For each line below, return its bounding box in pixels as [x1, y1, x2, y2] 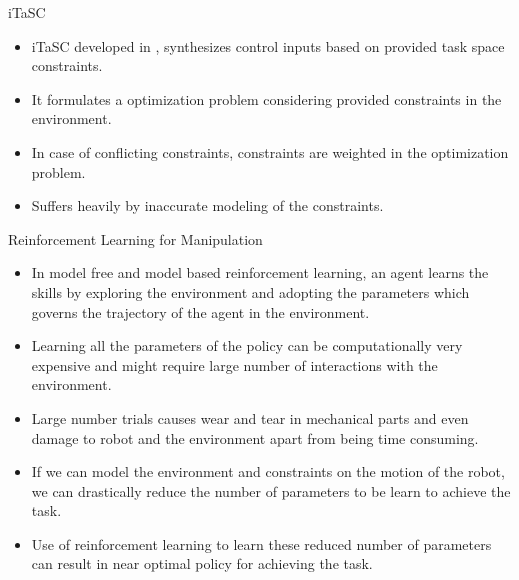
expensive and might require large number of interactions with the [31, 354, 438, 375]
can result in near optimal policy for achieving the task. [31, 553, 373, 574]
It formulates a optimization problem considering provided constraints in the [31, 88, 502, 109]
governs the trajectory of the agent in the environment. [31, 301, 370, 322]
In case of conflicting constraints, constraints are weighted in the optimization [31, 141, 509, 162]
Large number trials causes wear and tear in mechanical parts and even [31, 407, 469, 428]
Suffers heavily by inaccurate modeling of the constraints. [31, 195, 384, 216]
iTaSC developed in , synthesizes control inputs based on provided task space [31, 35, 505, 56]
